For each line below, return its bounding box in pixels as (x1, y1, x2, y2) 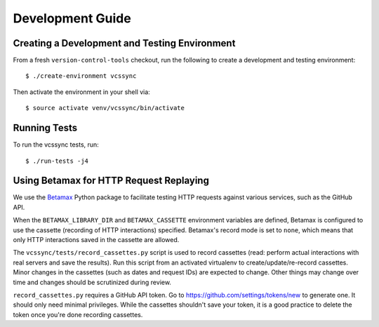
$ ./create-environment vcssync (25, 72, 137, 80)
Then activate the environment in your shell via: (13, 88, 150, 96)
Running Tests (13, 122, 77, 134)
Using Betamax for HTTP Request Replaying (13, 175, 210, 187)
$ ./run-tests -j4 (25, 156, 89, 165)
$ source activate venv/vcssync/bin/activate (25, 104, 185, 112)
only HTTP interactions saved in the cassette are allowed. (13, 236, 180, 243)
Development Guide (13, 11, 131, 26)
